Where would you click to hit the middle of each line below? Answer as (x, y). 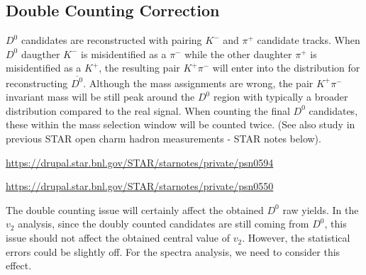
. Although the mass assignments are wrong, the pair (198, 83)
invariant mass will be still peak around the (100, 97)
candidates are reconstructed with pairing (111, 40)
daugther (40, 54)
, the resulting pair (139, 68)
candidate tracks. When (309, 40)
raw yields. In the (321, 209)
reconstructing (37, 83)
